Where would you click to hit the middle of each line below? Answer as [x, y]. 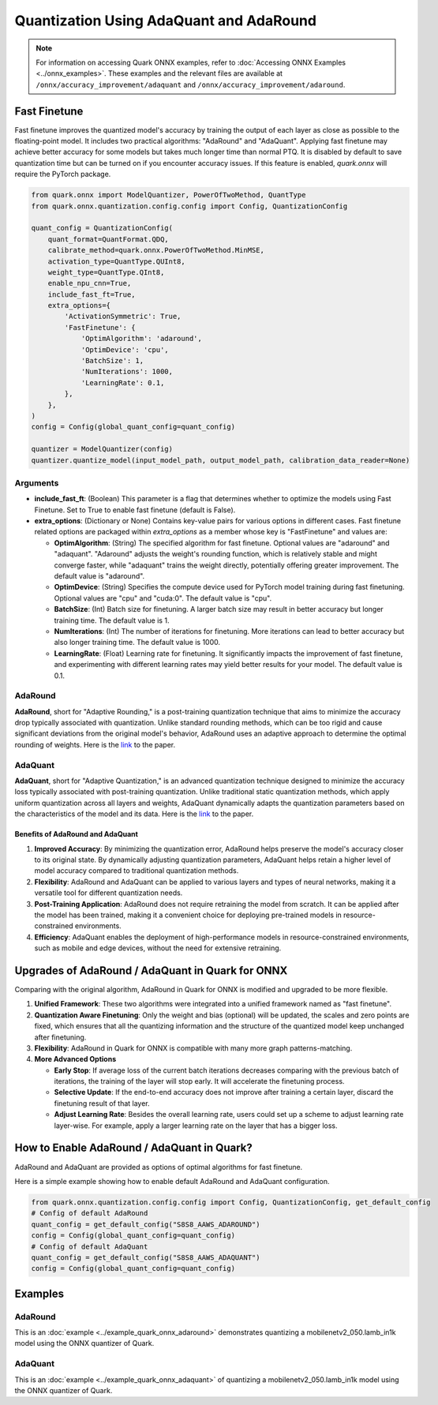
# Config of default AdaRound [90, 1213]
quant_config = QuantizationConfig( [102, 228]
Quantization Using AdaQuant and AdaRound [166, 21]
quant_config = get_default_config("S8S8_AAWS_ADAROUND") [146, 1224]
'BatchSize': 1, [112, 361]
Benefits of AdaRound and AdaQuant [76, 834]
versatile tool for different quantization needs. [109, 893]
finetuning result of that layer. [102, 1103]
